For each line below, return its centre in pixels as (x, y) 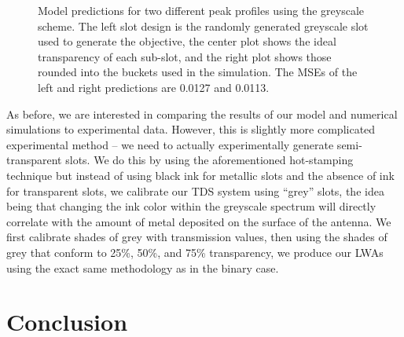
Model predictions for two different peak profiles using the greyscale (201, 10)
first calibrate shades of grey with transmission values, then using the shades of (197, 237)
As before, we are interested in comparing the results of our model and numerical (202, 114)
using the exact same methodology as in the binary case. (143, 267)
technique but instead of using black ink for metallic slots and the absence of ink (200, 175)
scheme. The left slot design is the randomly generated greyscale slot (203, 26)
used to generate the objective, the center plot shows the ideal (187, 41)
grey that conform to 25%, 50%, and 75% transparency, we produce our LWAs (195, 252)
